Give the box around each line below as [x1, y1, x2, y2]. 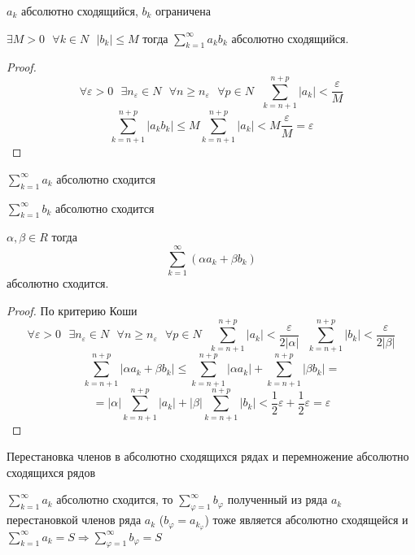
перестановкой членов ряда [7, 511, 142, 528]
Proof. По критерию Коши [7, 301, 138, 319]
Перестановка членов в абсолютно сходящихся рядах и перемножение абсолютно [7, 448, 409, 465]
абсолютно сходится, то [56, 491, 173, 508]
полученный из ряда [227, 491, 328, 508]
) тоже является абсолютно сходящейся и [204, 511, 408, 528]
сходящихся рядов [7, 463, 96, 480]
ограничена [155, 2, 211, 19]
